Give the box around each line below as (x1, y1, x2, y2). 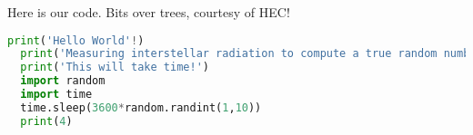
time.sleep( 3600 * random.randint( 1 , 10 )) (20, 101, 262, 114)
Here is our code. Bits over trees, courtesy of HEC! (7, 3, 290, 21)
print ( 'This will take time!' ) (20, 61, 209, 74)
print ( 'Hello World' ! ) (7, 34, 145, 47)
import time (20, 88, 93, 101)
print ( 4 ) (20, 114, 73, 128)
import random (20, 74, 106, 88)
